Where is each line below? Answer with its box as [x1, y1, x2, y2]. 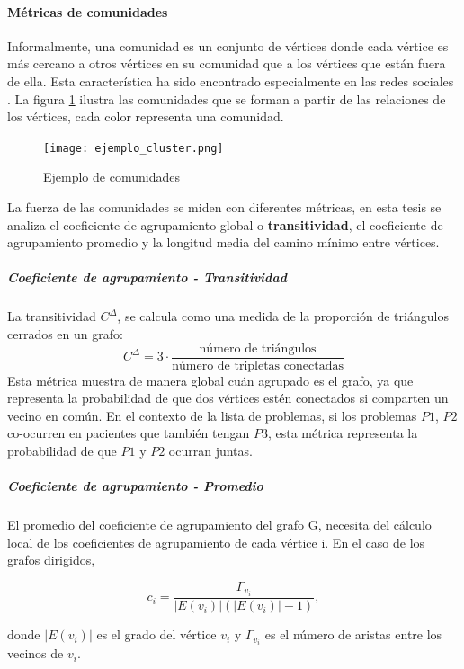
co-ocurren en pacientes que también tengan [7, 424, 250, 442]
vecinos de [7, 644, 64, 663]
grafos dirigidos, [7, 550, 95, 569]
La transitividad [7, 307, 96, 326]
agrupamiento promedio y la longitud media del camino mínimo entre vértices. [7, 233, 440, 252]
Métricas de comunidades [7, 2, 168, 21]
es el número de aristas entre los [264, 625, 442, 644]
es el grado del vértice [96, 625, 217, 644]
